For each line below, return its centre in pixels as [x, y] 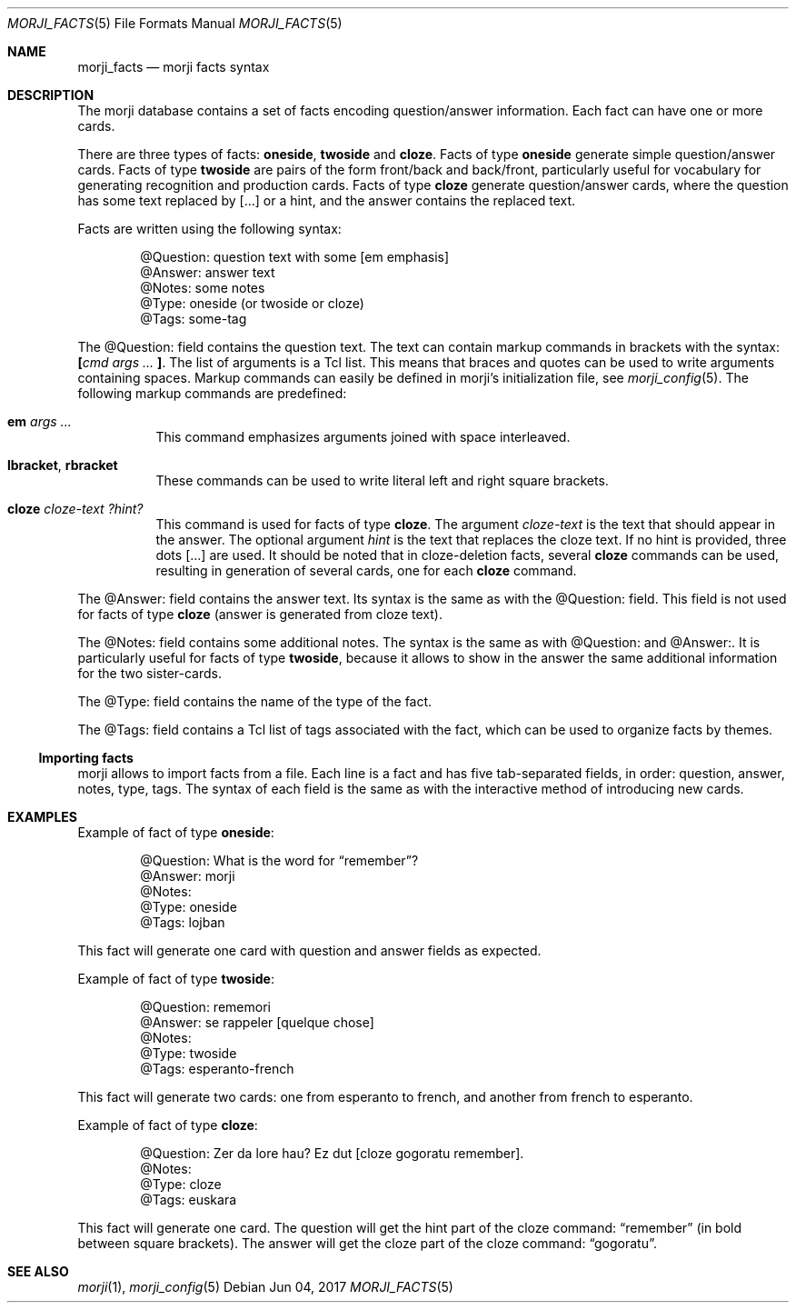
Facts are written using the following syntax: [209, 229]
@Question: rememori [205, 1007]
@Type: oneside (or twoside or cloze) [252, 303]
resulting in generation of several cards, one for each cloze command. [366, 570]
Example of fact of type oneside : [176, 832]
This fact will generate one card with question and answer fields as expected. [309, 950]
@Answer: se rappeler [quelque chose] [257, 1022]
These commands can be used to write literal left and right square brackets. [382, 480]
